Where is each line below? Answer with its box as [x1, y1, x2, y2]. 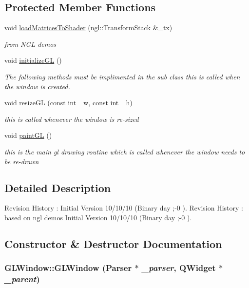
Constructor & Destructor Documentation [4, 236, 222, 251]
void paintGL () [4, 130, 52, 140]
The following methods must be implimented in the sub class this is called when [4, 71, 240, 81]
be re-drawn [4, 156, 39, 166]
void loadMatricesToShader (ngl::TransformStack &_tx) [4, 22, 172, 33]
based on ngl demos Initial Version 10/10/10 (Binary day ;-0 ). [4, 212, 192, 222]
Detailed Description [4, 180, 111, 195]
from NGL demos [4, 38, 57, 49]
